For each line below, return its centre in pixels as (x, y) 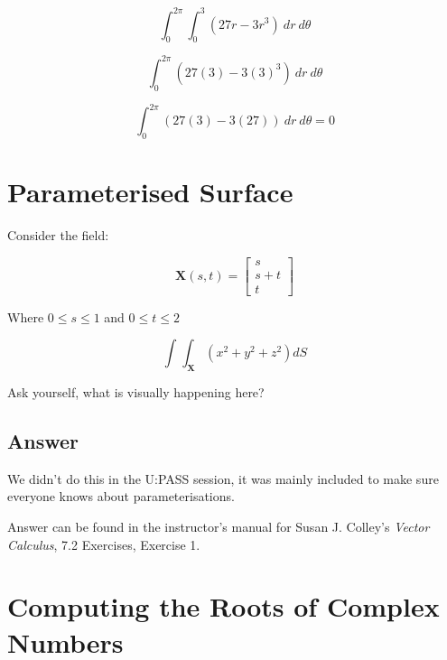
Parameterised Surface (150, 192)
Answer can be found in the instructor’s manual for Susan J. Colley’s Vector (219, 527)
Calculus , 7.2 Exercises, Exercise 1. (104, 544)
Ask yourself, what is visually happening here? (136, 392)
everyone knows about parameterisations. (121, 496)
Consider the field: (58, 235)
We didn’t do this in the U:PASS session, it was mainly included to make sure (223, 478)
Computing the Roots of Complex (223, 606)
